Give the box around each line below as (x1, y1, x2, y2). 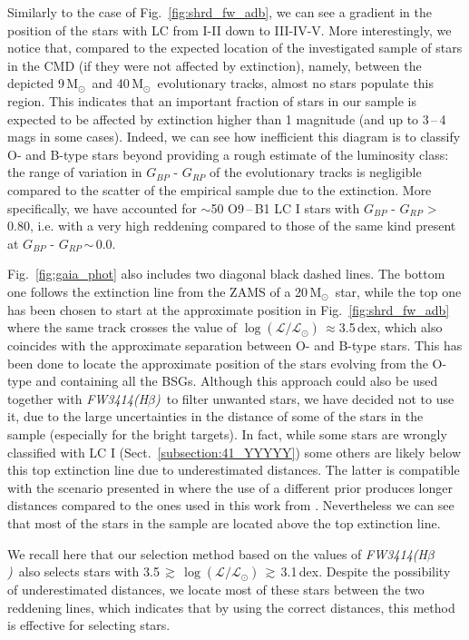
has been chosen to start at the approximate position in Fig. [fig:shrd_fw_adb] (7, 300, 450, 319)
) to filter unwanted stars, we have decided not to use (154, 389, 454, 408)
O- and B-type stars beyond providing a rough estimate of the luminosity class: (7, 144, 449, 163)
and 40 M (92, 74, 143, 93)
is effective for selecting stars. (7, 615, 171, 635)
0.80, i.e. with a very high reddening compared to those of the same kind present (7, 216, 456, 235)
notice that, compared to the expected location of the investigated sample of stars (7, 38, 463, 57)
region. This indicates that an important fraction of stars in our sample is (7, 91, 417, 110)
